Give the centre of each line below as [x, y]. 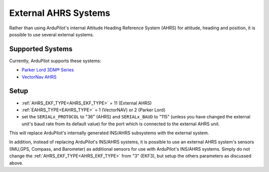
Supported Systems [41, 49]
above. [16, 163]
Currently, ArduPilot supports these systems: [55, 61]
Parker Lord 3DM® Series [48, 70]
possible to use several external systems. [52, 34]
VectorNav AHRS [39, 77]
